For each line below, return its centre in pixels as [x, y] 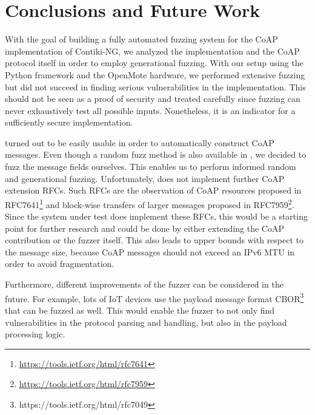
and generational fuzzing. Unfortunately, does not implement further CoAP [145, 178]
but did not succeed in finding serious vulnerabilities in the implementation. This [155, 86]
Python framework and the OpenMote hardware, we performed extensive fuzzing [155, 74]
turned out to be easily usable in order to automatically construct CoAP [140, 142]
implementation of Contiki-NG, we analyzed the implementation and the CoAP [152, 51]
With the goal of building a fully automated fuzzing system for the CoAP [141, 39]
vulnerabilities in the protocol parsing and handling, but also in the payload [146, 322]
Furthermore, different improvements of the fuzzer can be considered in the [144, 284]
